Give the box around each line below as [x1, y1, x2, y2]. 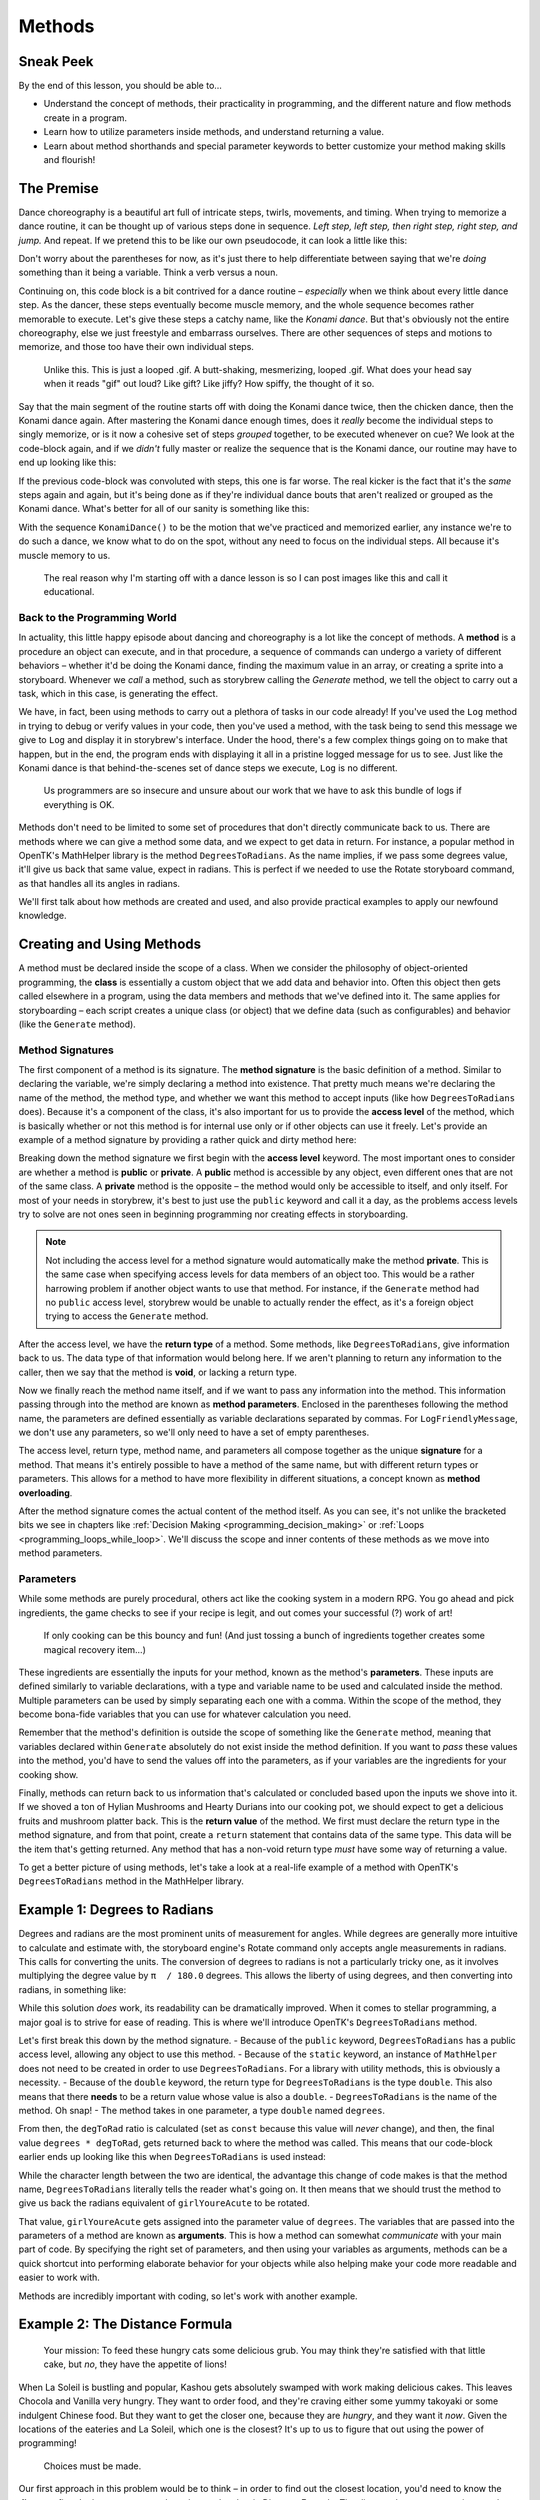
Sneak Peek [18, 53, 94, 70]
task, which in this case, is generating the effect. [18, 688, 219, 699]
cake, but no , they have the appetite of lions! [43, 2358, 227, 2370]
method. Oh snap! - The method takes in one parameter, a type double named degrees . [18, 2104, 385, 2116]
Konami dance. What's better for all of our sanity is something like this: [18, 503, 310, 515]
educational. [43, 586, 95, 598]
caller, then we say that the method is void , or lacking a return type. [18, 1366, 297, 1378]
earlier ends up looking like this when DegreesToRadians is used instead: [18, 2151, 327, 2163]
